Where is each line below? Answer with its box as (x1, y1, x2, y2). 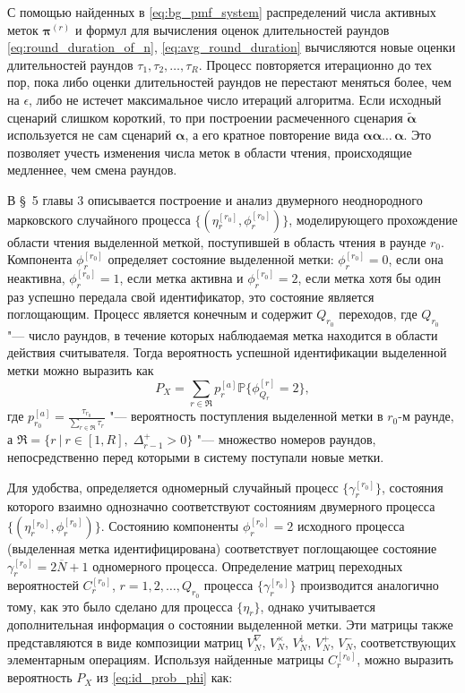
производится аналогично (300, 576, 439, 595)
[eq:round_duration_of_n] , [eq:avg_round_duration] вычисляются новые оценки (7, 38, 456, 56)
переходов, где (339, 304, 418, 323)
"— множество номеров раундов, (196, 430, 376, 449)
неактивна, (7, 268, 65, 287)
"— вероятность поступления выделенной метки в (109, 406, 383, 425)
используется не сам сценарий (7, 125, 172, 144)
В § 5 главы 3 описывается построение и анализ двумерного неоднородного (7, 190, 423, 209)
